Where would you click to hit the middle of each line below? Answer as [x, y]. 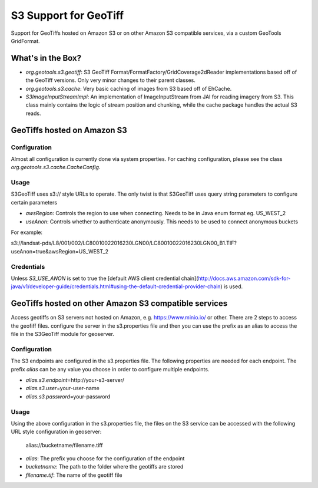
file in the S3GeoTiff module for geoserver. [63, 334]
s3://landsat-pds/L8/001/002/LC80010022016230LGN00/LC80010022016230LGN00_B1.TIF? [124, 243]
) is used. [232, 286]
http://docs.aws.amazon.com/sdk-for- [244, 278]
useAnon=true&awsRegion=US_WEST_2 [60, 251]
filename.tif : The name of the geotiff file [74, 475]
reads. [33, 113]
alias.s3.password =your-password [68, 396]
